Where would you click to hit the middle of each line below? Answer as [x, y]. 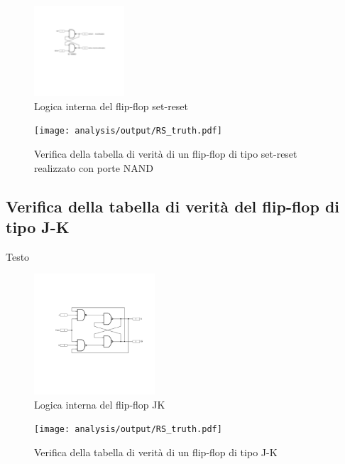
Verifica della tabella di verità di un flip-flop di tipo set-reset [166, 154]
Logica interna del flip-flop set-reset [111, 106]
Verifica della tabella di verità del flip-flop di [173, 206]
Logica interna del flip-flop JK [100, 404]
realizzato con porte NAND [94, 167]
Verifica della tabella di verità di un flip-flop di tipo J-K [156, 452]
